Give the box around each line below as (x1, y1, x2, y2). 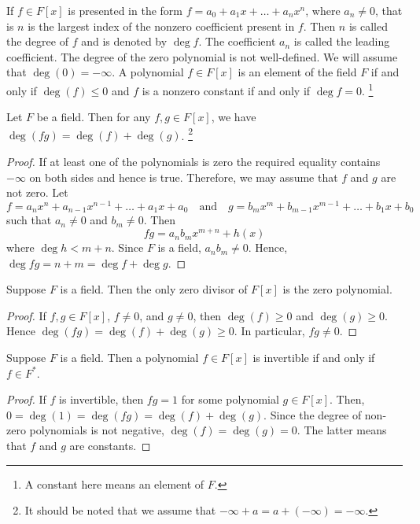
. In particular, (234, 323, 305, 339)
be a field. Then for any (36, 109, 151, 125)
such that (6, 212, 52, 228)
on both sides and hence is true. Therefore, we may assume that (29, 168, 338, 185)
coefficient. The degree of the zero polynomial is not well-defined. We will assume (6, 48, 398, 65)
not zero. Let (6, 184, 68, 201)
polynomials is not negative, (29, 422, 164, 438)
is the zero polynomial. (282, 281, 392, 297)
